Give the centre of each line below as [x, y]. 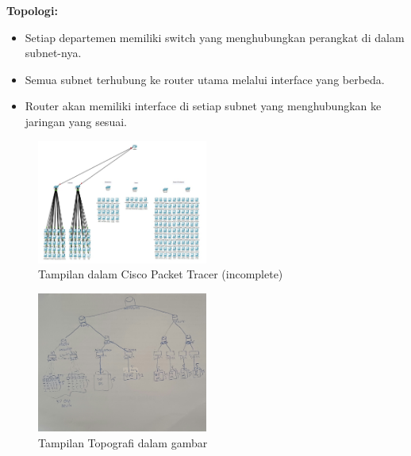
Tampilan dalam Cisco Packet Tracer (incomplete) [161, 274]
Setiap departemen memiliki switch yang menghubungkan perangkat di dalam [215, 37]
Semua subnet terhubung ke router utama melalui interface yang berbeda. [205, 79]
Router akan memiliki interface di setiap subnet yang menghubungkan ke [203, 106]
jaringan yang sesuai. [76, 121]
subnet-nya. [53, 53]
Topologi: [32, 10]
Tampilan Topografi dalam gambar [123, 442]
